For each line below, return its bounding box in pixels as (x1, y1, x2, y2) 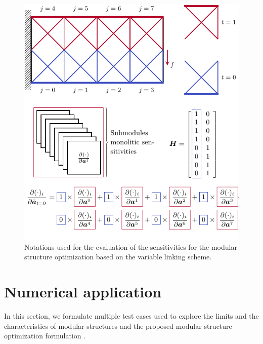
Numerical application (4, 281, 162, 302)
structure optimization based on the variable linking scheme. (24, 251, 212, 262)
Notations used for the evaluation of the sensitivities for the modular (24, 241, 237, 252)
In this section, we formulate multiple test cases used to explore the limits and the (4, 311, 259, 321)
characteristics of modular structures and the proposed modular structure (4, 320, 232, 331)
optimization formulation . (4, 330, 86, 341)
